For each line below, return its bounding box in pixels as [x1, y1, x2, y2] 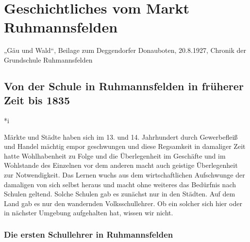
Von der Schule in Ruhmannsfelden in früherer [4, 78, 244, 93]
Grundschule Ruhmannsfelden [4, 54, 93, 65]
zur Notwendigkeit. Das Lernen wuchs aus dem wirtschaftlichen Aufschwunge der [4, 170, 245, 180]
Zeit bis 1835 [4, 93, 70, 108]
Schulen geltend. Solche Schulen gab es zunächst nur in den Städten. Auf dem [4, 189, 235, 199]
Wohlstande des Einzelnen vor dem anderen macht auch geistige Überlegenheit [4, 160, 238, 170]
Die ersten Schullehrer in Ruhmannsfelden [4, 228, 173, 240]
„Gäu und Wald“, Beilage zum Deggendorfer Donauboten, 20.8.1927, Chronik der [4, 45, 247, 55]
